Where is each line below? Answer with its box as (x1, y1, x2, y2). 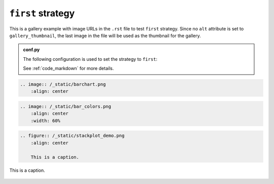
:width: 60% (30, 118, 61, 124)
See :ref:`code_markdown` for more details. (23, 65, 114, 71)
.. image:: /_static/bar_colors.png (20, 104, 112, 109)
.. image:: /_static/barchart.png (20, 82, 106, 87)
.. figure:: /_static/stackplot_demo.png (20, 133, 125, 139)
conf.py (23, 47, 40, 53)
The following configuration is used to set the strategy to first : (23, 56, 157, 62)
